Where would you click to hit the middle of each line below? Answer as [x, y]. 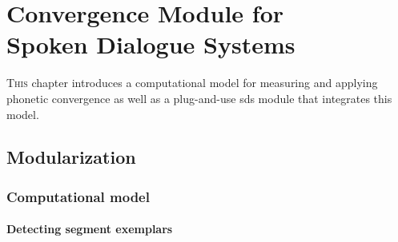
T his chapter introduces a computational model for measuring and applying [192, 83]
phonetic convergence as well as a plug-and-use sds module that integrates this [199, 98]
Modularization [71, 157]
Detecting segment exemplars [90, 229]
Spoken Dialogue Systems [151, 44]
